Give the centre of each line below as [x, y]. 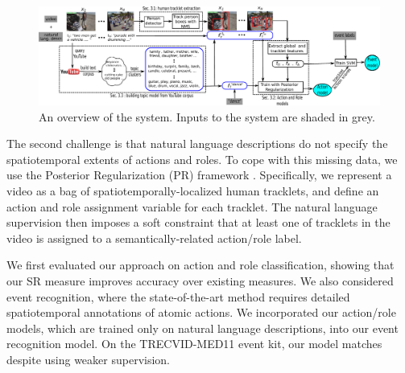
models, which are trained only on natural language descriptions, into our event [202, 328]
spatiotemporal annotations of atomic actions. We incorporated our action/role [201, 312]
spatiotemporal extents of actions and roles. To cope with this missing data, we [202, 159]
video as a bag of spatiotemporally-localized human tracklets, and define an [193, 190]
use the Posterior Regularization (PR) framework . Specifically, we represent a [199, 175]
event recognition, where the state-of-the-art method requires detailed [178, 296]
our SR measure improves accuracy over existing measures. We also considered [200, 280]
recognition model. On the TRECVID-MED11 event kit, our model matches [194, 344]
